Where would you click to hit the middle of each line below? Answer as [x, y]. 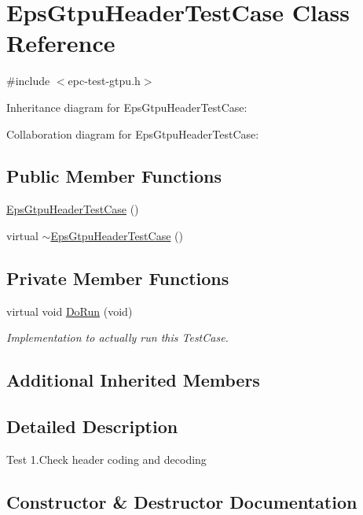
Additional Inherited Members [133, 380]
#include [28, 81]
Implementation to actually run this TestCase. [117, 337]
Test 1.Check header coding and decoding [106, 459]
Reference [61, 43]
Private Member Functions [118, 278]
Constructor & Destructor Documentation [182, 501]
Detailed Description [92, 426]
